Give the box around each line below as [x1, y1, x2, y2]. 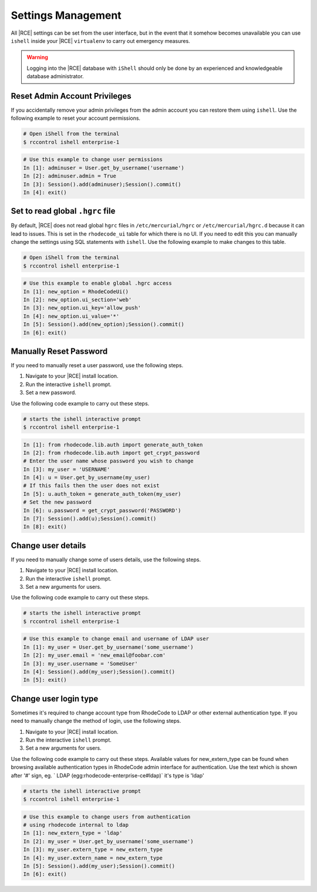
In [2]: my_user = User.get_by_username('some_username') [23, 838, 194, 844]
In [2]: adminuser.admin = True [23, 173, 117, 179]
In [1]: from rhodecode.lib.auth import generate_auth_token [23, 441, 203, 448]
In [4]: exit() [23, 189, 67, 196]
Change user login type [11, 693, 99, 703]
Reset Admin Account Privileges [11, 91, 131, 101]
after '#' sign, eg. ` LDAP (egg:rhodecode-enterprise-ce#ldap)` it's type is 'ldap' [11, 772, 205, 779]
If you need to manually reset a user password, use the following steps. [11, 362, 184, 368]
